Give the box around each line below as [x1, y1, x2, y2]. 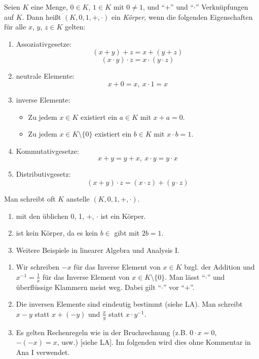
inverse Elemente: [16, 94, 70, 105]
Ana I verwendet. [16, 346, 70, 357]
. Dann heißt [22, 11, 61, 22]
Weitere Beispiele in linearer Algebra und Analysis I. [16, 244, 179, 255]
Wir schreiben [16, 262, 60, 272]
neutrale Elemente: [16, 71, 75, 81]
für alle [4, 21, 26, 32]
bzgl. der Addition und [184, 262, 255, 272]
